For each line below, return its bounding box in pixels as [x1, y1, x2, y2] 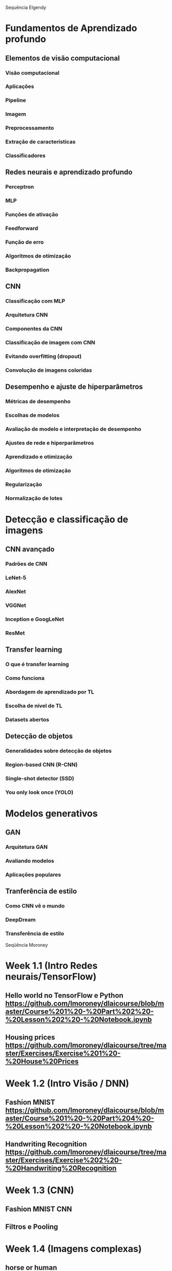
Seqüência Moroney [5, 942, 48, 948]
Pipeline [5, 97, 26, 104]
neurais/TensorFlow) [5, 970, 97, 982]
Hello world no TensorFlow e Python [5, 991, 124, 1000]
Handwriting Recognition [5, 1140, 87, 1148]
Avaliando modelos [5, 857, 54, 864]
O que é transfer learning [5, 660, 69, 668]
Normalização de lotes [5, 494, 63, 501]
